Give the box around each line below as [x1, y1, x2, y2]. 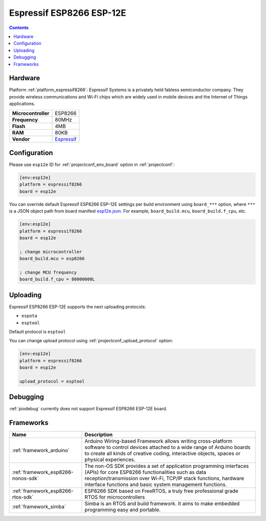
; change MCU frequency [19, 269, 77, 275]
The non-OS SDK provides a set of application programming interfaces [84, 463, 249, 470]
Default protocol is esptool [9, 329, 66, 335]
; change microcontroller [19, 249, 82, 255]
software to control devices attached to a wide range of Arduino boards [84, 444, 251, 451]
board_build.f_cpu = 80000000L [19, 276, 96, 282]
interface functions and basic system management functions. [84, 481, 227, 488]
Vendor [12, 135, 30, 142]
